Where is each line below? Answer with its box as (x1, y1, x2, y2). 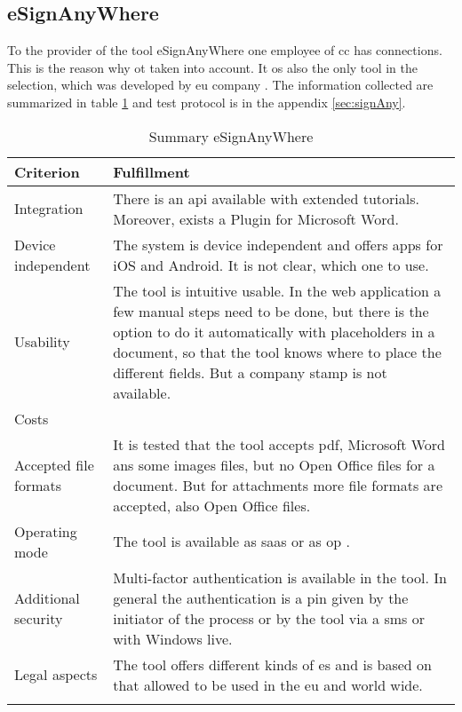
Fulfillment (113, 161, 190, 182)
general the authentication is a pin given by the (113, 587, 409, 608)
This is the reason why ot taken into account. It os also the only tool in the (7, 58, 418, 76)
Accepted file (14, 454, 94, 475)
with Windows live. (113, 628, 233, 649)
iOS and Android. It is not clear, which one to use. (113, 254, 429, 275)
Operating (14, 520, 77, 542)
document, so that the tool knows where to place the (113, 341, 442, 362)
